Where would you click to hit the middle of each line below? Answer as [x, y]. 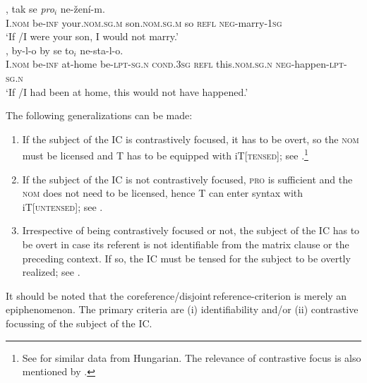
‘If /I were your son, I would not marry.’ [92, 36]
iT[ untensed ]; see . [62, 206]
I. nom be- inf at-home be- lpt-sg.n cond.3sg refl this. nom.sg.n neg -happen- [168, 64]
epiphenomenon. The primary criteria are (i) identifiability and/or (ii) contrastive [182, 309]
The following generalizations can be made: [99, 115]
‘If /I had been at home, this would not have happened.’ [127, 91]
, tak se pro [30, 8]
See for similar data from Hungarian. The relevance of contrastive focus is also [192, 357]
